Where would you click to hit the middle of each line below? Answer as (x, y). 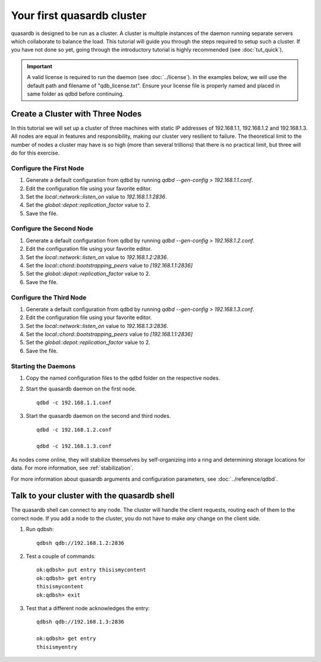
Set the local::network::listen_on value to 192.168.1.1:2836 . (96, 197)
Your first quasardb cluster (79, 15)
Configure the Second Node (52, 229)
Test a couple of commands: (61, 556)
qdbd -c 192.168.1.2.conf (74, 430)
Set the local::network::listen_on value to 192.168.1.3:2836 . (97, 326)
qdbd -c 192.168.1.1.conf (74, 402)
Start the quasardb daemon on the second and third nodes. (98, 416)
